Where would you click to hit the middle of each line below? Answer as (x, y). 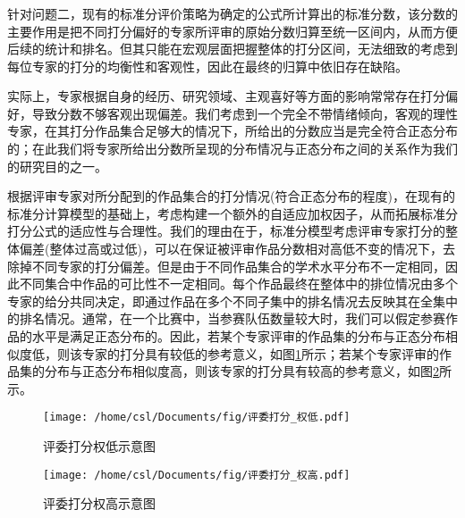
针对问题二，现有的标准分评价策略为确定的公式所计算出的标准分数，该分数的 (232, 13)
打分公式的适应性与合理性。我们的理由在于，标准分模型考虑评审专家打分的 (226, 231)
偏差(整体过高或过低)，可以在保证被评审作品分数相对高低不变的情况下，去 (237, 249)
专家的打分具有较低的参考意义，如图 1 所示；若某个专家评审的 (260, 353)
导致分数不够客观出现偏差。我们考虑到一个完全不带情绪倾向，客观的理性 (245, 113)
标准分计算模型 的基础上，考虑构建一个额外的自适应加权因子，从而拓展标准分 (232, 213)
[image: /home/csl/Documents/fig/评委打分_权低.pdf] (197, 418)
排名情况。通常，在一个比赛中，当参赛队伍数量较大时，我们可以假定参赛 (232, 318)
